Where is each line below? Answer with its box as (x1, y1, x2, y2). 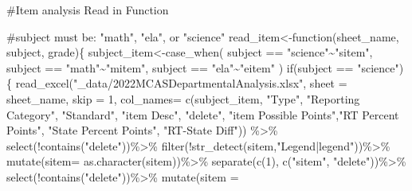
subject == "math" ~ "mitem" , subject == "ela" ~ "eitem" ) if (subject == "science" (6, 59, 399, 76)
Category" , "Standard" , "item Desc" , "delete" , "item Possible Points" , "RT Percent (6, 106, 399, 123)
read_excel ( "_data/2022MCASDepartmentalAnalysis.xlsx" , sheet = (15, 75, 347, 92)
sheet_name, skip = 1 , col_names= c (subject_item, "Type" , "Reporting (6, 90, 360, 107)
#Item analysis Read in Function (6, 2, 169, 18)
